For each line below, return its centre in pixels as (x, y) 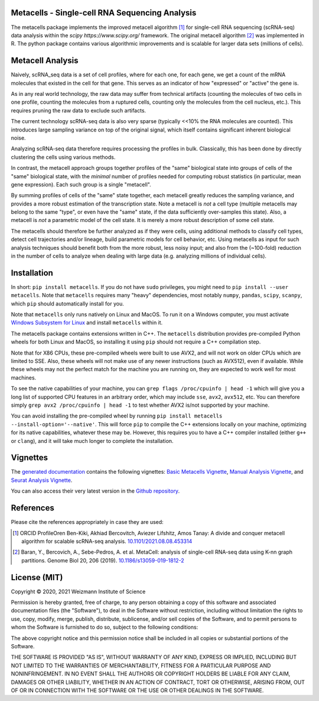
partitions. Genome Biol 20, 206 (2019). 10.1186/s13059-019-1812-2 (103, 560)
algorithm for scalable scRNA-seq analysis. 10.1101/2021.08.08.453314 (107, 541)
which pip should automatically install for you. (67, 303)
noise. (18, 138)
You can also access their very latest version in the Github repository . (95, 491)
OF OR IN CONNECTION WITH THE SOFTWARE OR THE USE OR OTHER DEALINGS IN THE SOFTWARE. (137, 690)
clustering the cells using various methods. (63, 157)
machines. (24, 377)
